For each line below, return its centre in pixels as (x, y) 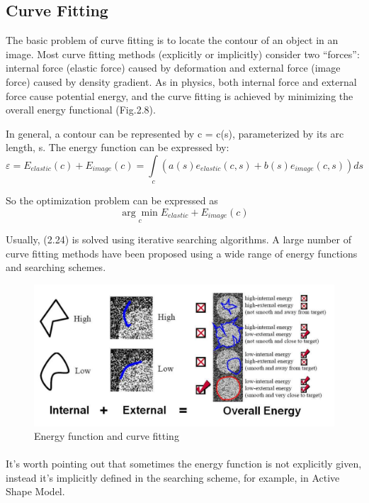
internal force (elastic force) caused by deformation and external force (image (173, 68)
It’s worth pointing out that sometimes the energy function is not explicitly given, (184, 464)
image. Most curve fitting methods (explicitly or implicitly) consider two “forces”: (183, 54)
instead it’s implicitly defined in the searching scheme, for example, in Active (173, 477)
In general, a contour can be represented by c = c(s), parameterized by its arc (175, 133)
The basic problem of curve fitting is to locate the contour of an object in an (172, 40)
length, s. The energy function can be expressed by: (118, 147)
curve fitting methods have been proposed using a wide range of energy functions (182, 253)
